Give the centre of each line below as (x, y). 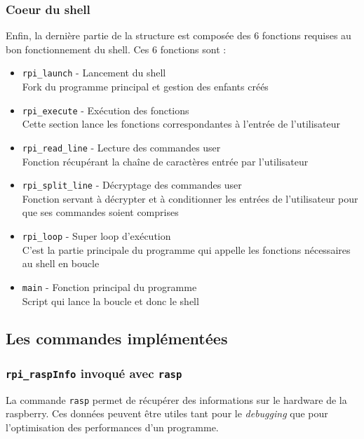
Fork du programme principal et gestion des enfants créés (145, 87)
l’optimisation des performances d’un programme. (112, 427)
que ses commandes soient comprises (100, 212)
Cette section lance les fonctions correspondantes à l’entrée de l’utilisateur (181, 124)
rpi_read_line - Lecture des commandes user (121, 147)
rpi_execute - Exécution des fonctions (106, 110)
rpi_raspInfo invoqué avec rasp (94, 373)
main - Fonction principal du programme (109, 286)
